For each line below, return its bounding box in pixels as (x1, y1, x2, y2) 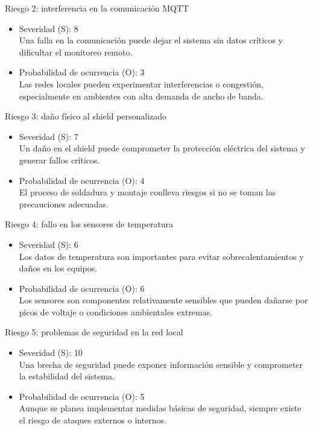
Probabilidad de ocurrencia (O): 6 (19, 282, 145, 294)
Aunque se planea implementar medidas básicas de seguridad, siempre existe (19, 402, 302, 414)
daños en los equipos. (19, 262, 98, 274)
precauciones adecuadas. (19, 197, 109, 210)
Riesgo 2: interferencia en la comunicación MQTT (5, 2, 189, 14)
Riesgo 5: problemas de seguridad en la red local (5, 326, 183, 338)
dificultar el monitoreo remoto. (19, 45, 133, 58)
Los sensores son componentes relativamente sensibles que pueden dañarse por (19, 294, 308, 306)
